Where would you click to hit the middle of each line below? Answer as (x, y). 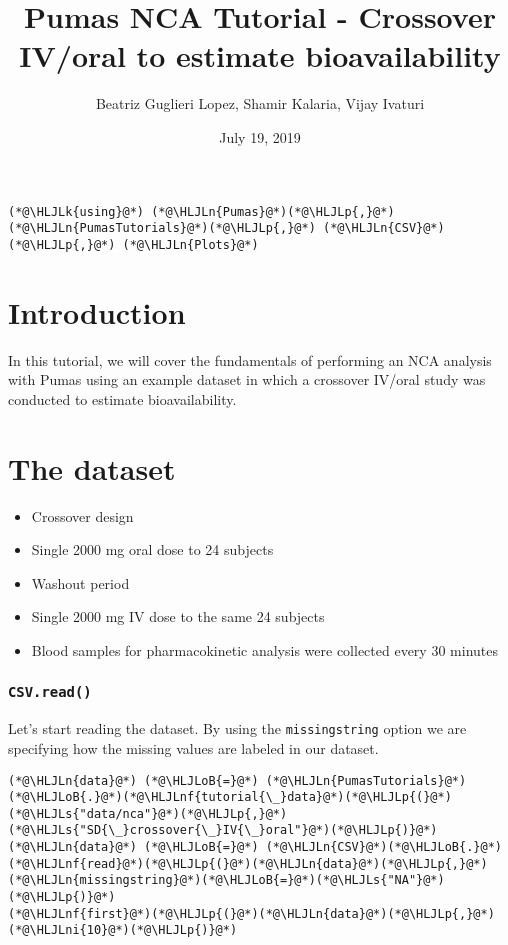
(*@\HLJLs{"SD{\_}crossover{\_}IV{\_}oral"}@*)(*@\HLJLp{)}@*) (223, 830)
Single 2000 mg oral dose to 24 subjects (152, 549)
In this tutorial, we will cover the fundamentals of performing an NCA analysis (250, 359)
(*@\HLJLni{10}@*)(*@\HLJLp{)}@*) (123, 930)
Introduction (97, 311)
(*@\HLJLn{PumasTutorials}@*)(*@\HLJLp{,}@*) (162, 228)
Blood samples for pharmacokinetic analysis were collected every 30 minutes (264, 649)
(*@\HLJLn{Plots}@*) (190, 244)
